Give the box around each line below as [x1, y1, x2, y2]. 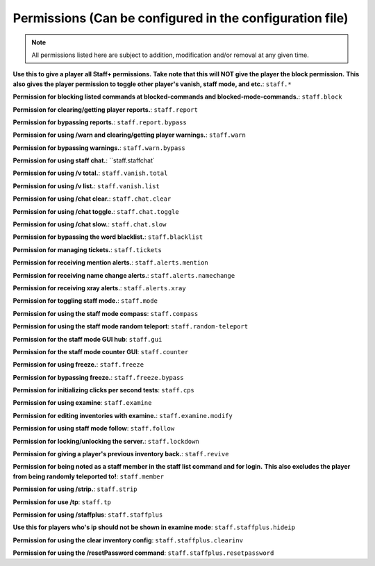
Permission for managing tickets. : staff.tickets [12, 245, 162, 253]
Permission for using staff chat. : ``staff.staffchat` [12, 156, 156, 165]
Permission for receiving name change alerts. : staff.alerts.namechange [12, 271, 235, 279]
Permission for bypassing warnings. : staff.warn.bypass [12, 143, 185, 152]
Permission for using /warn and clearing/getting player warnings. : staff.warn [12, 131, 246, 139]
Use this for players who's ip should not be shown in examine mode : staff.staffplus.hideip [12, 523, 295, 531]
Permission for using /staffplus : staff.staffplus [12, 510, 163, 519]
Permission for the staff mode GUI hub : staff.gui [12, 335, 162, 343]
